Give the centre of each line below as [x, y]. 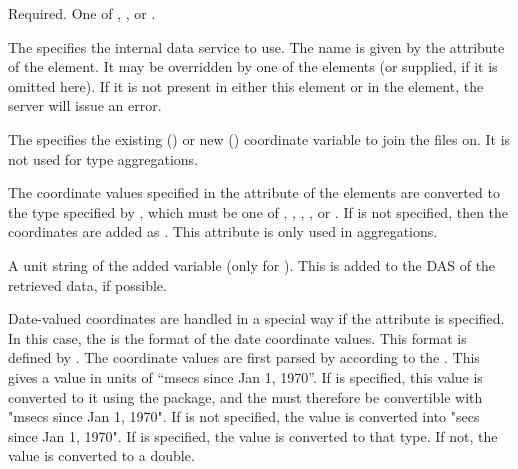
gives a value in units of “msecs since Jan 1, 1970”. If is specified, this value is [245, 376]
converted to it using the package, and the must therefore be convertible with [245, 396]
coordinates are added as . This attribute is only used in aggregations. [223, 231]
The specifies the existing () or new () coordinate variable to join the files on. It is [259, 138]
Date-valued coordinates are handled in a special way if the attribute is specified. [256, 318]
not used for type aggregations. [103, 158]
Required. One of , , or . [82, 13]
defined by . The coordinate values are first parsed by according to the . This [244, 357]
